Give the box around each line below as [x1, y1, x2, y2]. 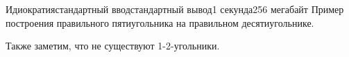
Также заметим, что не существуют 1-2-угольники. [6, 38, 220, 53]
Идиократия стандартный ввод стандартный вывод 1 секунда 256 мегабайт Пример [6, 2, 344, 16]
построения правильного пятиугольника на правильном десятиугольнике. [6, 15, 314, 30]
